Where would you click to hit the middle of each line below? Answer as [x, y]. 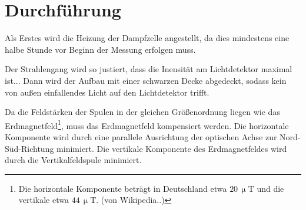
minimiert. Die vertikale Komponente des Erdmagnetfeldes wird [172, 148]
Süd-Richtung [29, 148]
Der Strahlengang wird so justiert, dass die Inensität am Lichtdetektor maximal [149, 69]
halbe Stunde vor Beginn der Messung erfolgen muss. [100, 49]
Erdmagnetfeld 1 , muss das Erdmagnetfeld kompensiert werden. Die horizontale [147, 124]
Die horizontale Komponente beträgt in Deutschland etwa [123, 188]
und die [270, 188]
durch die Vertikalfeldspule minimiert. [73, 160]
